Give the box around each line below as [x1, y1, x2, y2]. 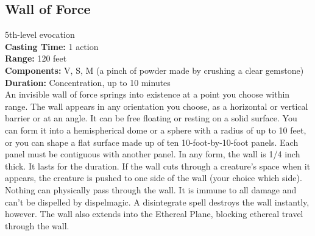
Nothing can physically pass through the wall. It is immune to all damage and [5, 183, 297, 196]
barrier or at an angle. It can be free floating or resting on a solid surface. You [5, 112, 297, 124]
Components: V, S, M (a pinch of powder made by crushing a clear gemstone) [5, 63, 304, 76]
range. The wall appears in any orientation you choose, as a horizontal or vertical [5, 99, 308, 112]
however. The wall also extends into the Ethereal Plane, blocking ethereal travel [5, 207, 303, 220]
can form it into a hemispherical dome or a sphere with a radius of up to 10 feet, [5, 123, 306, 136]
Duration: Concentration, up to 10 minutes [5, 76, 171, 88]
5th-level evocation [5, 28, 75, 41]
